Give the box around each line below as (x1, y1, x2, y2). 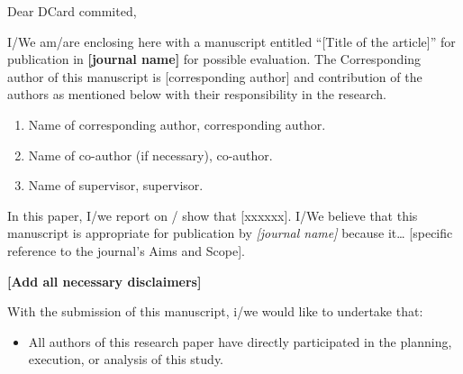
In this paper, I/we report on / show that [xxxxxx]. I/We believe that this (7, 205, 418, 224)
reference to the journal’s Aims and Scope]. (7, 241, 245, 260)
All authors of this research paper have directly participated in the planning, (28, 332, 452, 351)
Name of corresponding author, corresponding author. (28, 114, 326, 133)
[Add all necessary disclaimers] (7, 271, 202, 290)
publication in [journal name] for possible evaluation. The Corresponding (7, 50, 422, 68)
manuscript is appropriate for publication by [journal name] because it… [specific (7, 223, 453, 242)
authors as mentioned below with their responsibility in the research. (7, 85, 386, 104)
